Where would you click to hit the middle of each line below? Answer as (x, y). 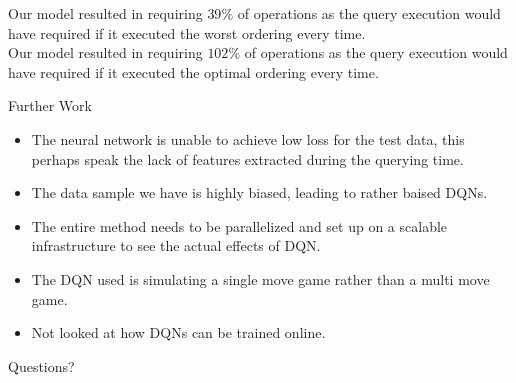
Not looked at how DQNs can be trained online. (178, 332)
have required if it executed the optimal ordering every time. (193, 71)
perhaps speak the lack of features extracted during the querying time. (247, 158)
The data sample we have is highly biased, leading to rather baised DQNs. (259, 192)
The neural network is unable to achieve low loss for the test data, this (248, 138)
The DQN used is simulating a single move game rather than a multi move (260, 278)
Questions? (41, 365)
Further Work (50, 105)
